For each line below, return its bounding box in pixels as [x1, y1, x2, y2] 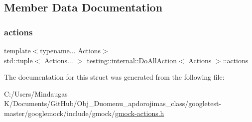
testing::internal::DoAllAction [87, 55, 177, 65]
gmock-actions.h [115, 108, 164, 118]
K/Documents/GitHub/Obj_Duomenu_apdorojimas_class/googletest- [4, 98, 222, 109]
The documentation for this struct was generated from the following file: [4, 72, 225, 82]
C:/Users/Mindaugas [4, 88, 68, 99]
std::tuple [4, 55, 33, 65]
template [4, 45, 31, 55]
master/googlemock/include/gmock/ [4, 108, 115, 118]
